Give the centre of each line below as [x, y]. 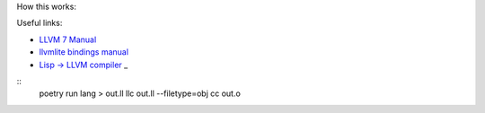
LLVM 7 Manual [68, 39]
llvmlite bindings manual [84, 52]
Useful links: [40, 23]
